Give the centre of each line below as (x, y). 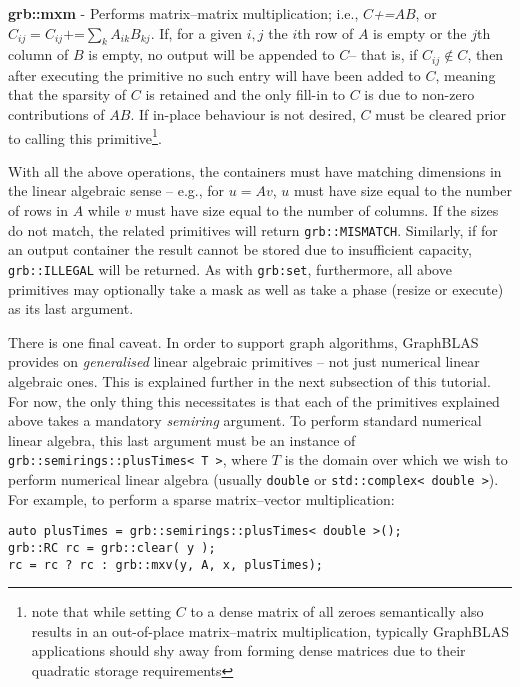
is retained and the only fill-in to (245, 94)
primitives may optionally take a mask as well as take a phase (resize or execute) (256, 288)
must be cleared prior (441, 114)
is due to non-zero (419, 94)
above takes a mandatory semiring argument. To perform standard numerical (245, 420)
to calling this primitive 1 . (85, 136)
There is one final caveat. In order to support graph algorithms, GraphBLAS (243, 341)
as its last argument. (71, 308)
